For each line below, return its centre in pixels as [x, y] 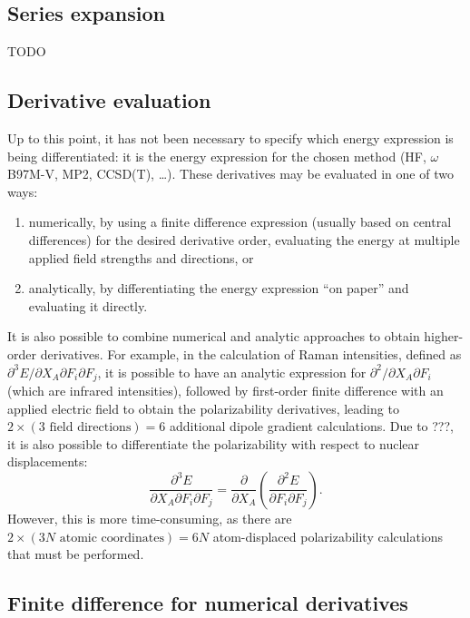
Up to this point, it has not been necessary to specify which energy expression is [230, 138]
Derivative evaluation [109, 100]
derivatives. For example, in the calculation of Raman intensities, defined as [251, 353]
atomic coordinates [112, 538]
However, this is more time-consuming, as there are [150, 518]
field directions [90, 428]
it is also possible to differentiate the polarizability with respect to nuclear [213, 443]
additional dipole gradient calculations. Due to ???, [311, 426]
